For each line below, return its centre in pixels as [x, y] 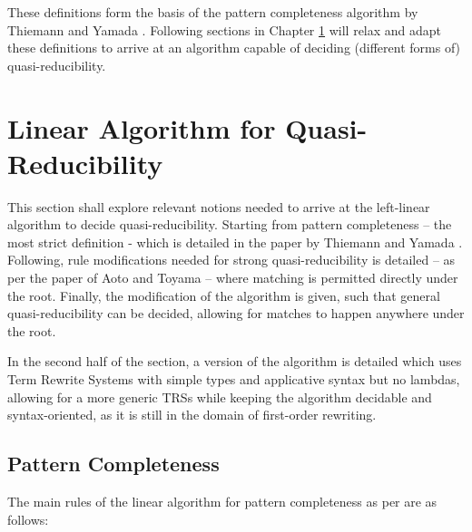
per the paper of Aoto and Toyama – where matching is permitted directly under [233, 278]
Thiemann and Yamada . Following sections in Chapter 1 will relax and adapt [225, 29]
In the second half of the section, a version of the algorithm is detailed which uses [235, 361]
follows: [28, 519]
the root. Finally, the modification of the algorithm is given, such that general [224, 295]
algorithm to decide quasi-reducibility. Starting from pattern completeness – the [230, 224]
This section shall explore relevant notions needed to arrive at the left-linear [219, 206]
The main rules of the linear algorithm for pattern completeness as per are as [222, 502]
